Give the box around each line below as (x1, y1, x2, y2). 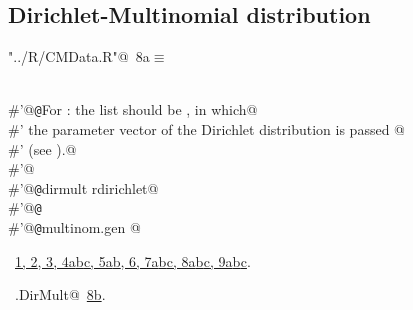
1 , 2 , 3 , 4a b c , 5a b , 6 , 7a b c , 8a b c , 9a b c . (15, 250, 251, 271)
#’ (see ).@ (8, 138, 77, 159)
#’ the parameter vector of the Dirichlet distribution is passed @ (8, 119, 405, 140)
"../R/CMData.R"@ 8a (8, 46, 150, 67)
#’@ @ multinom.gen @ (8, 217, 141, 238)
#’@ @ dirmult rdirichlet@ (8, 177, 159, 198)
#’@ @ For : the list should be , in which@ (8, 99, 258, 120)
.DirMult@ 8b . (14, 284, 106, 305)
